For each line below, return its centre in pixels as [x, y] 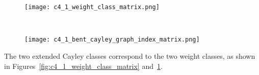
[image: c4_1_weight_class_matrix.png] [92, 7]
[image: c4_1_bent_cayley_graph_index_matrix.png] [112, 40]
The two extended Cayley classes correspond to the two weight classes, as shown [130, 55]
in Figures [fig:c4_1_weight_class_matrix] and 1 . [83, 66]
